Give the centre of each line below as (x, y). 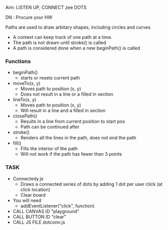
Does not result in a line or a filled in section (67, 94)
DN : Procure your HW (29, 17)
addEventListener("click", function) (58, 206)
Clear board (33, 195)
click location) (35, 190)
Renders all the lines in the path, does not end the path (78, 138)
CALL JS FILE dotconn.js (39, 222)
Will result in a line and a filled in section (63, 111)
